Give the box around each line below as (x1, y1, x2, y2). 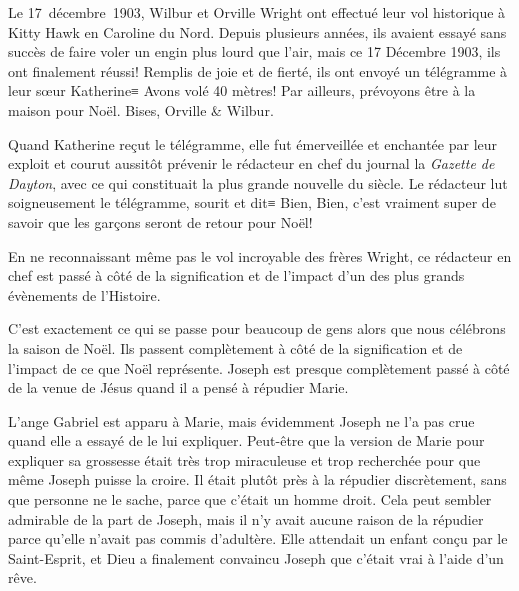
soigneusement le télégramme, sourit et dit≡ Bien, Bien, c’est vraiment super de (8, 192, 496, 213)
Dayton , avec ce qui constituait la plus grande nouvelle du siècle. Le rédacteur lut (8, 172, 508, 193)
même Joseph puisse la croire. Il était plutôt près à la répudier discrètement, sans (8, 469, 507, 490)
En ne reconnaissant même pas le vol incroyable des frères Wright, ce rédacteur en (8, 245, 512, 266)
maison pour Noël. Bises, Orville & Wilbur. (8, 99, 274, 120)
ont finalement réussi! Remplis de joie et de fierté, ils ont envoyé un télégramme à (8, 60, 508, 81)
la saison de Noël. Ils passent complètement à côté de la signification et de (8, 337, 463, 358)
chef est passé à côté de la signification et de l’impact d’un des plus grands (8, 265, 465, 286)
